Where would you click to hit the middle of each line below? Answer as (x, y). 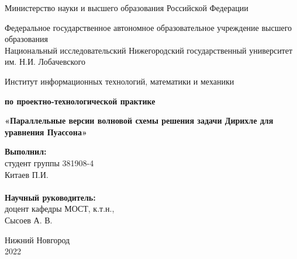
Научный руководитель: (50, 197)
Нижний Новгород (37, 239)
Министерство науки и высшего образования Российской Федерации (127, 8)
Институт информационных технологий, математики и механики (120, 81)
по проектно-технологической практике (80, 101)
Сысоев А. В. (29, 220)
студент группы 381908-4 (49, 162)
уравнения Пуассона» (46, 132)
